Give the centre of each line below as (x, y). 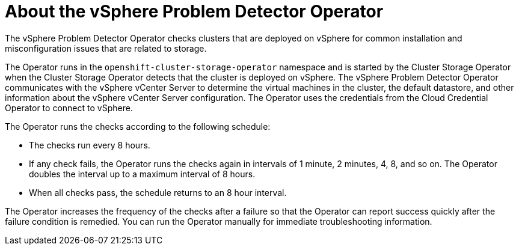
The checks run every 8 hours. (90, 145)
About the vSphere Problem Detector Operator (194, 11)
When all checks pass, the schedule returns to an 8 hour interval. (158, 192)
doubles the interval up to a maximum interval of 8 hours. (142, 174)
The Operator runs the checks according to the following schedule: (138, 126)
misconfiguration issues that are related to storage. (106, 48)
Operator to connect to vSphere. (69, 108)
